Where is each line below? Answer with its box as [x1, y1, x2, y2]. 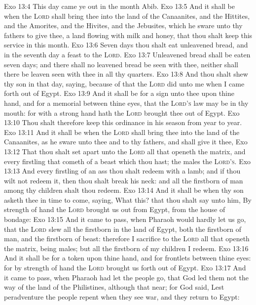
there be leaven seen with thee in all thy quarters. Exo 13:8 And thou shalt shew [4, 69, 248, 79]
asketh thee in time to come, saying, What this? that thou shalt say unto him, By [4, 194, 252, 205]
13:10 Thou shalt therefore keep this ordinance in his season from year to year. [4, 117, 242, 128]
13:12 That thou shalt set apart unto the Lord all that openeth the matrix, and [4, 146, 246, 156]
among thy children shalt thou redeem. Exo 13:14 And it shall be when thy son [4, 185, 244, 195]
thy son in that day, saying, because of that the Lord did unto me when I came [4, 78, 245, 88]
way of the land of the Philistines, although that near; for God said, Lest [4, 282, 224, 292]
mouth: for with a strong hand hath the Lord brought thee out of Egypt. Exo [4, 107, 240, 118]
